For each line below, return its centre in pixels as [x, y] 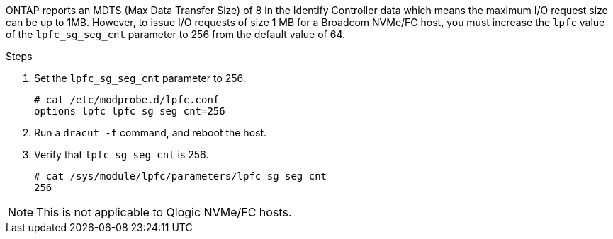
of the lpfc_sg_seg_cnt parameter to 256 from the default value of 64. [175, 34]
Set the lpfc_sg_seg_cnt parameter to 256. [140, 78]
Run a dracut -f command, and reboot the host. [151, 133]
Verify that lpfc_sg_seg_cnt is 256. [122, 155]
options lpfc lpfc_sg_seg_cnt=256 [130, 111]
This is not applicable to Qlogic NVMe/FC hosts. [164, 212]
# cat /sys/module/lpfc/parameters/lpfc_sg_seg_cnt [181, 176]
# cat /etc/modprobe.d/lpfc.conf [127, 100]
